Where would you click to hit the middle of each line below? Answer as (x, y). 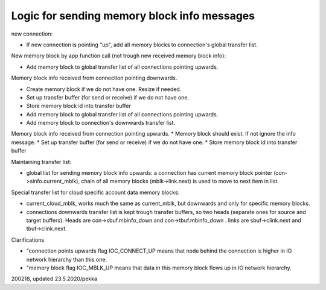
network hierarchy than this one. (67, 259)
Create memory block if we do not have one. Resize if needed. (104, 89)
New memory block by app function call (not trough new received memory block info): (119, 56)
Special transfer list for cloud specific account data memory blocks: (95, 192)
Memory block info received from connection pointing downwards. (94, 78)
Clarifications (28, 240)
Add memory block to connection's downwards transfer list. (101, 123)
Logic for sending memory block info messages (133, 16)
